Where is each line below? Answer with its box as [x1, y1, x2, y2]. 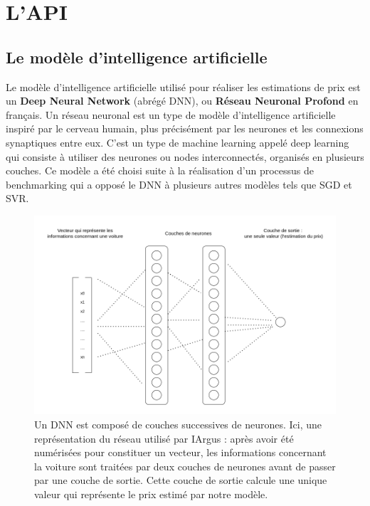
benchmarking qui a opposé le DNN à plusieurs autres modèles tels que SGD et [6, 176, 352, 191]
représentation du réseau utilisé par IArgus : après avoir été [34, 431, 294, 446]
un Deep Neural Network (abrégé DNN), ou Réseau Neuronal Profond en [6, 93, 359, 108]
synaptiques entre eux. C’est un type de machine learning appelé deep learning [6, 135, 349, 149]
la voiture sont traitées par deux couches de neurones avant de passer [34, 458, 336, 473]
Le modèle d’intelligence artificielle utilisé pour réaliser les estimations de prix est [6, 79, 361, 94]
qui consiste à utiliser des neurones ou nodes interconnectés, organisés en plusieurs [6, 149, 364, 164]
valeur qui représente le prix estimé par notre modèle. [34, 486, 268, 501]
